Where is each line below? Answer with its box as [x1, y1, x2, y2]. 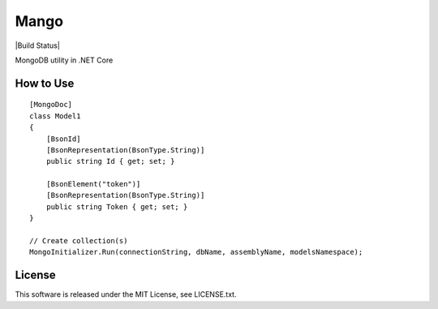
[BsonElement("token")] [45, 179, 141, 189]
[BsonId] [45, 134, 81, 144]
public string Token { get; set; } [45, 202, 188, 211]
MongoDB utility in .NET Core [15, 55, 114, 65]
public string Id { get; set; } [45, 157, 175, 166]
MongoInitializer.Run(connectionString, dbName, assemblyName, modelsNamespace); [29, 247, 363, 257]
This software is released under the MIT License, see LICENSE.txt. [15, 290, 237, 299]
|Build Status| [15, 41, 60, 50]
